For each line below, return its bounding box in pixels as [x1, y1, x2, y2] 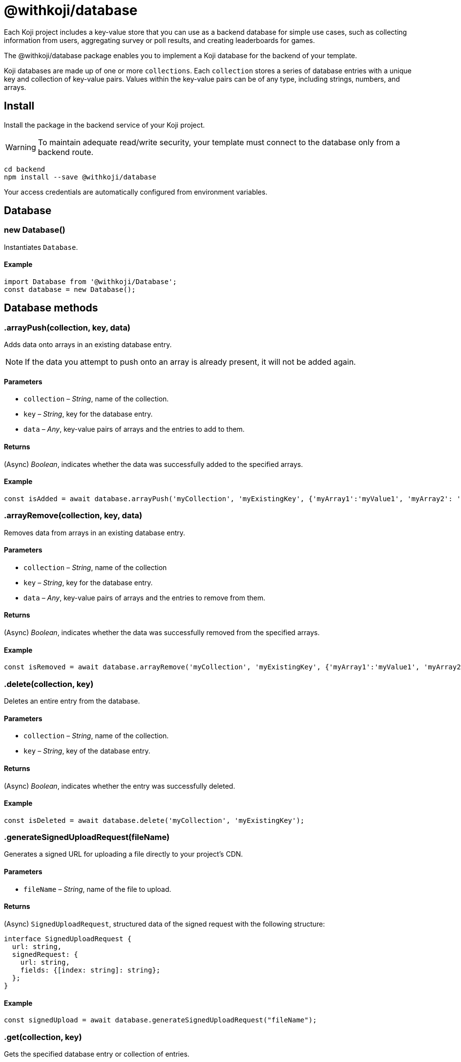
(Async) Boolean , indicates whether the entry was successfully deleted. [4, 781, 235, 790]
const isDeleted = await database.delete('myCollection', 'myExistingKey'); [4, 816, 305, 824]
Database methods [4, 302, 98, 314]
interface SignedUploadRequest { [4, 934, 132, 943]
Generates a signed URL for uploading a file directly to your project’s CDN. [4, 850, 243, 859]
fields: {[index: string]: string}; [20, 966, 161, 974]
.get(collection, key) [4, 1032, 82, 1042]
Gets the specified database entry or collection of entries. [4, 1049, 189, 1058]
